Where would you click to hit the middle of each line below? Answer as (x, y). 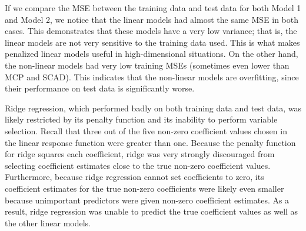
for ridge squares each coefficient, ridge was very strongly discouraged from (140, 154)
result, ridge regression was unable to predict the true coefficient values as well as (152, 211)
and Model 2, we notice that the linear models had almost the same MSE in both (152, 19)
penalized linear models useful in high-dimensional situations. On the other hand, (152, 54)
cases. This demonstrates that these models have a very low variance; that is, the (151, 31)
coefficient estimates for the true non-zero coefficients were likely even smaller (144, 188)
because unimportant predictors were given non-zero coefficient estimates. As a (147, 200)
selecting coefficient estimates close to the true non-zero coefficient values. (138, 165)
